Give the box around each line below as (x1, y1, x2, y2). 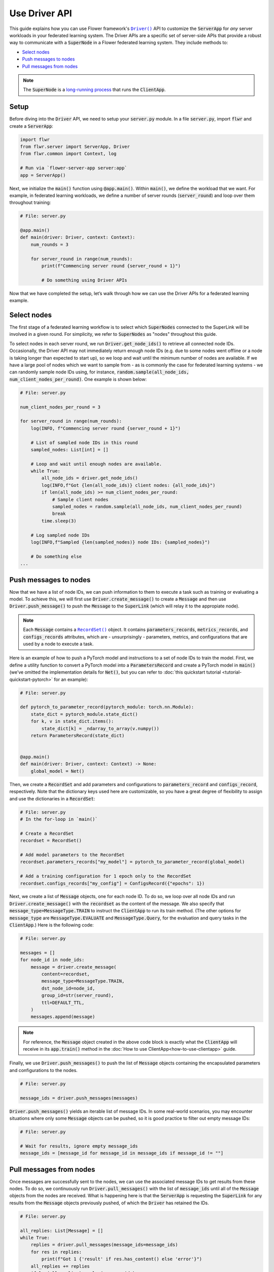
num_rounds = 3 (30, 242, 68, 247)
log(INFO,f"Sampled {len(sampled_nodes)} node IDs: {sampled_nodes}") (30, 539, 211, 545)
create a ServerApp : (9, 123, 53, 129)
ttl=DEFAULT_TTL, (41, 1000, 85, 1005)
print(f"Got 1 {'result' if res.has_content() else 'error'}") (41, 1256, 202, 1262)
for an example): (54, 676, 88, 682)
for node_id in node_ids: (20, 957, 85, 963)
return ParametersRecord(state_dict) (30, 733, 125, 738)
